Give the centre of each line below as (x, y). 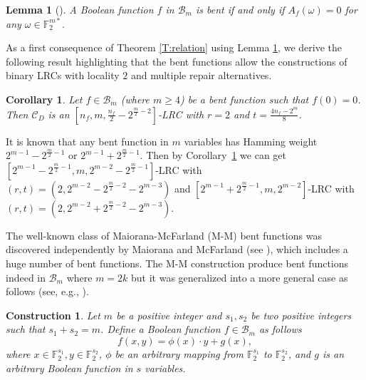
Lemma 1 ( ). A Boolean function (80, 9)
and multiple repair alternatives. (201, 75)
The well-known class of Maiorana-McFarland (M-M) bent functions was (164, 235)
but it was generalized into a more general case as (240, 277)
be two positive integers (301, 315)
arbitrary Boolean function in (69, 368)
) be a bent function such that (244, 99)
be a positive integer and (169, 315)
